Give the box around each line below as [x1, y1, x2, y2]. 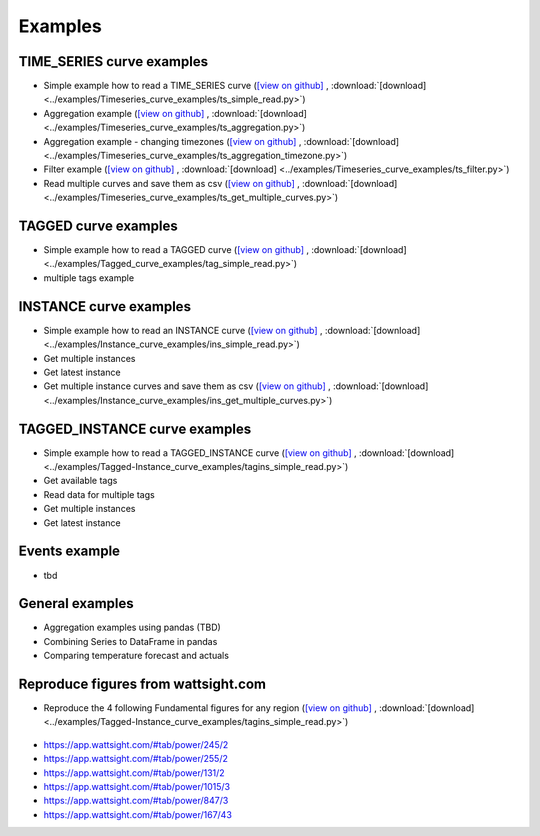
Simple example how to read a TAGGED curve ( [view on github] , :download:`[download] [43, 244, 407, 256]
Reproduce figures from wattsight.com [18, 676, 267, 692]
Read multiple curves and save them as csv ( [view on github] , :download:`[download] [43, 177, 398, 189]
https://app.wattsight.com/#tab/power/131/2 [43, 766, 225, 779]
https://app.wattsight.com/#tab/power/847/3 [43, 795, 229, 807]
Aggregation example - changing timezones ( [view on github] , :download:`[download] [43, 135, 400, 147]
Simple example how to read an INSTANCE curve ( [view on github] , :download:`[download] [43, 324, 421, 336]
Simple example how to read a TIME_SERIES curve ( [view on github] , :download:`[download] [43, 80, 427, 92]
